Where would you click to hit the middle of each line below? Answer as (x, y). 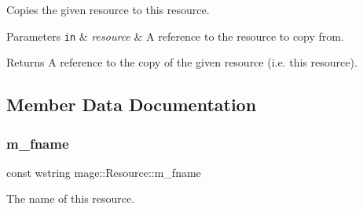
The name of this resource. (71, 198)
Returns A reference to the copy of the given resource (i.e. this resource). (182, 62)
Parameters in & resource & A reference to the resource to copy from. (175, 36)
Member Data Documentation (132, 104)
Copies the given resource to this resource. (108, 9)
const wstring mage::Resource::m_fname (104, 172)
